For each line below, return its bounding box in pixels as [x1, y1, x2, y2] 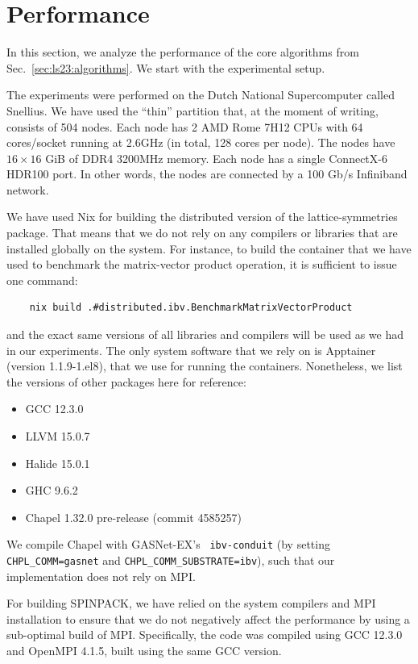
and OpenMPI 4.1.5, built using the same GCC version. [6, 642, 282, 659]
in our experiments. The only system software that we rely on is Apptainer [6, 341, 376, 358]
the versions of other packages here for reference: [6, 373, 246, 390]
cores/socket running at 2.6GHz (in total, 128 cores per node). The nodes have [6, 134, 395, 151]
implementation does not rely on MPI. [6, 567, 196, 584]
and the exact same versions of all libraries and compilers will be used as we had [6, 326, 404, 343]
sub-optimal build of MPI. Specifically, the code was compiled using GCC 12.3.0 [6, 626, 403, 643]
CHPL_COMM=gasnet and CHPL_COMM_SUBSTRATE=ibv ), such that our [6, 552, 335, 569]
